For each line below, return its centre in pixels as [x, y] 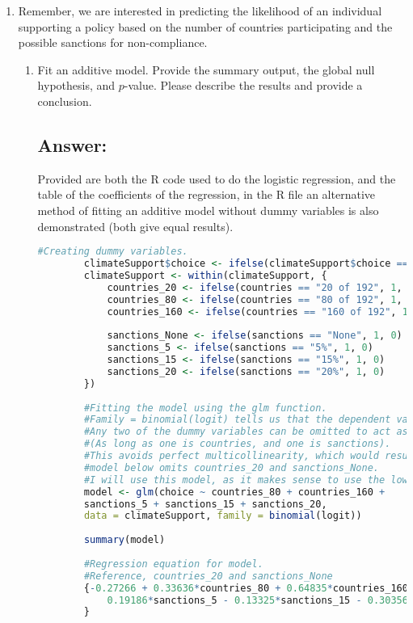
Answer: [72, 144]
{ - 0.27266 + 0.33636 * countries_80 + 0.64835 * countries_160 [246, 588]
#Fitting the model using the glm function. [205, 408]
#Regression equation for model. [173, 564]
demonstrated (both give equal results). [135, 226]
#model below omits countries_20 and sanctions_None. [231, 467]
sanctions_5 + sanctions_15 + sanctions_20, [205, 504]
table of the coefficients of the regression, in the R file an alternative [206, 194]
